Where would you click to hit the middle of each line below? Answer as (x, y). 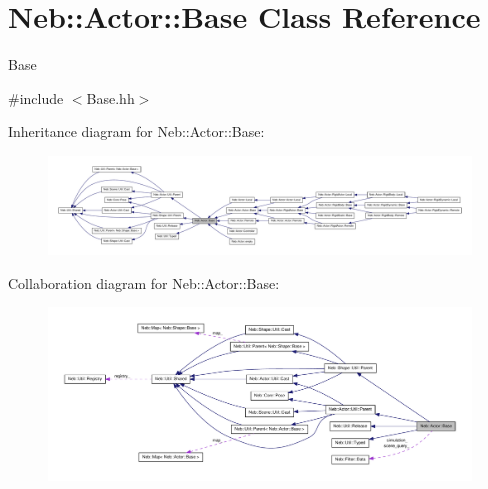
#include (36, 97)
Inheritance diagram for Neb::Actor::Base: (136, 131)
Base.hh (110, 97)
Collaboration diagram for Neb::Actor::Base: (144, 282)
